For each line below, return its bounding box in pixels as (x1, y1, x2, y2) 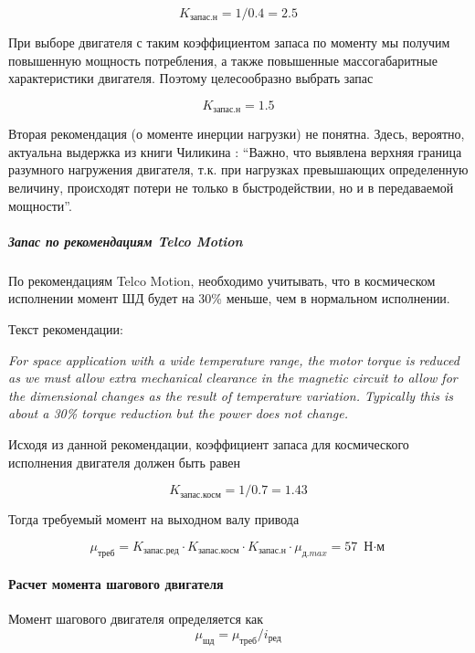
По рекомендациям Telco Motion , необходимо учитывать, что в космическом (8, 270, 436, 290)
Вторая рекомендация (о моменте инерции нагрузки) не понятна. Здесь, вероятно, (8, 124, 465, 143)
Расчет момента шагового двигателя (8, 574, 224, 594)
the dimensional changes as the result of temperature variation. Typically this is (8, 385, 454, 405)
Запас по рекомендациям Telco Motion (8, 231, 243, 250)
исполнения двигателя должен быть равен (8, 452, 240, 471)
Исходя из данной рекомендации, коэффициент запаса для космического (8, 434, 409, 453)
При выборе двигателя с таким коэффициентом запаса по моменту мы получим (8, 33, 450, 51)
